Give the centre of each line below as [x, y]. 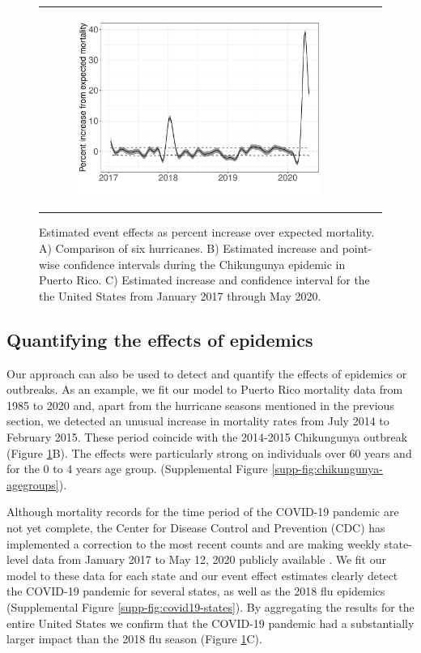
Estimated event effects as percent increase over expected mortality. [207, 232]
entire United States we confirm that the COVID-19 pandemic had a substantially [210, 623]
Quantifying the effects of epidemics [160, 339]
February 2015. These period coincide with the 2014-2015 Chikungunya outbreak [207, 436]
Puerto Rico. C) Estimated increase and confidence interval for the [204, 280]
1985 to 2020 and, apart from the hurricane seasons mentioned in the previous [200, 405]
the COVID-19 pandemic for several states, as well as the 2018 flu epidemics [196, 591]
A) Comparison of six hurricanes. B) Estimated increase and [189, 248]
